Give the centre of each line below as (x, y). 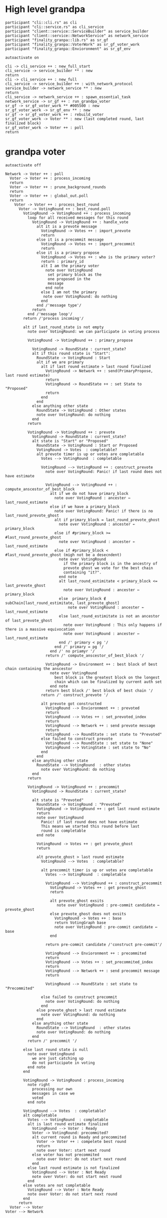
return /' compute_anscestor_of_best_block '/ (94, 656)
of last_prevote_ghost (29, 621)
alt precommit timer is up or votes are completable (97, 870)
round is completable (63, 831)
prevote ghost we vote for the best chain (108, 568)
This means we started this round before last (90, 826)
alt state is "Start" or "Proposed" (70, 441)
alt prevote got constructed (71, 704)
